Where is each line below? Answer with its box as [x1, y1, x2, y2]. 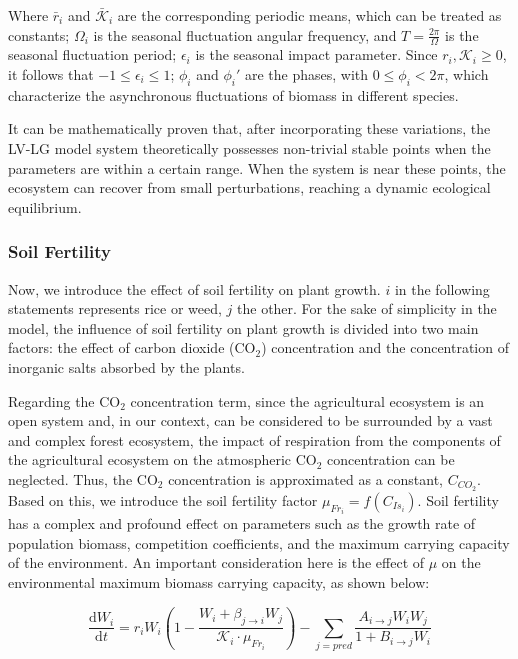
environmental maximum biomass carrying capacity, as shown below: [8, 572, 430, 593]
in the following [394, 278, 490, 299]
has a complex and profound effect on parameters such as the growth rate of [8, 513, 476, 534]
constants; [8, 24, 70, 45]
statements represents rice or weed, [8, 298, 222, 319]
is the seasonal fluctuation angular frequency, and [93, 24, 397, 45]
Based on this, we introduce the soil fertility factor [8, 489, 318, 510]
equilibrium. [8, 196, 82, 217]
